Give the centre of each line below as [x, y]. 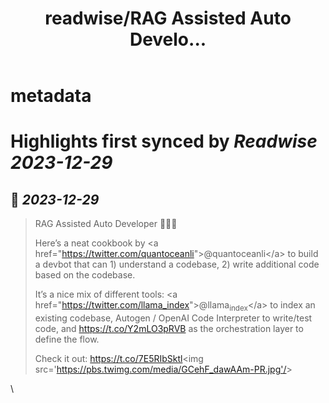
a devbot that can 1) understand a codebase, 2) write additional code [177, 264]
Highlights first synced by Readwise [164, 141]
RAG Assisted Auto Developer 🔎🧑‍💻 [106, 224]
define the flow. [67, 339]
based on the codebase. [85, 275]
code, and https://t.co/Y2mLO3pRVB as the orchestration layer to [169, 328]
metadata [51, 96]
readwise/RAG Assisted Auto [168, 18]
